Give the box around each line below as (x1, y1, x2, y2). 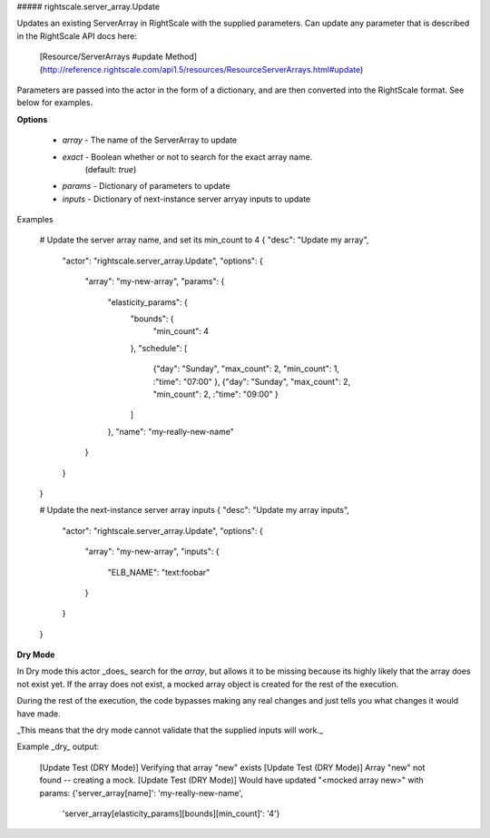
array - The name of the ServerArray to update (62, 134, 238, 145)
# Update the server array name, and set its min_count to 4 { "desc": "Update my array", (39, 234, 369, 245)
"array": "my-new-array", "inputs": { (84, 546, 220, 557)
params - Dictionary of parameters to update (62, 181, 230, 192)
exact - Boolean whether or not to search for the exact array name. (62, 151, 313, 163)
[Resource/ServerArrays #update (39, 51, 163, 63)
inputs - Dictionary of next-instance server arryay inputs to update (62, 193, 311, 204)
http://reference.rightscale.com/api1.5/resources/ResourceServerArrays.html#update (42, 64, 361, 74)
